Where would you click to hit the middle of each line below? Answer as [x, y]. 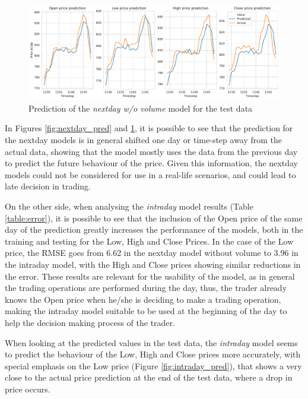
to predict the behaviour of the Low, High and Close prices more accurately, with [153, 354]
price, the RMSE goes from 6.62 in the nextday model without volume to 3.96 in [152, 253]
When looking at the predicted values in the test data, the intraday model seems [151, 342]
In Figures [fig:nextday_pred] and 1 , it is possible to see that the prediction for [149, 128]
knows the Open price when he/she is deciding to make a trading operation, [143, 299]
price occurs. [28, 389]
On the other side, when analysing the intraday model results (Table [129, 206]
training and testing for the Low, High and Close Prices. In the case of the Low [149, 241]
